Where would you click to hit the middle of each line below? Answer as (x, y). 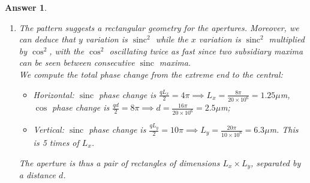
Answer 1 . (26, 7)
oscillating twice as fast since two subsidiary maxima (206, 51)
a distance (37, 174)
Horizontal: (54, 94)
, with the (67, 51)
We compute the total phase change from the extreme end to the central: (151, 74)
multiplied (287, 39)
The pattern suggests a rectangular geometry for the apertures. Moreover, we (159, 27)
